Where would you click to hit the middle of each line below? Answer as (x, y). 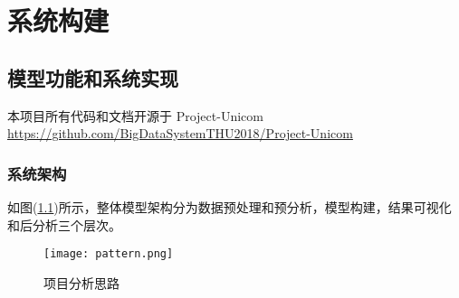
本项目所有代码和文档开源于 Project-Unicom (135, 115)
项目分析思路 (81, 282)
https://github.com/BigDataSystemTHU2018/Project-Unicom (180, 133)
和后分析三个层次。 (64, 224)
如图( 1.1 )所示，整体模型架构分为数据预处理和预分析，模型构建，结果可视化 (229, 206)
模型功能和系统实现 (93, 77)
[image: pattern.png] (109, 254)
